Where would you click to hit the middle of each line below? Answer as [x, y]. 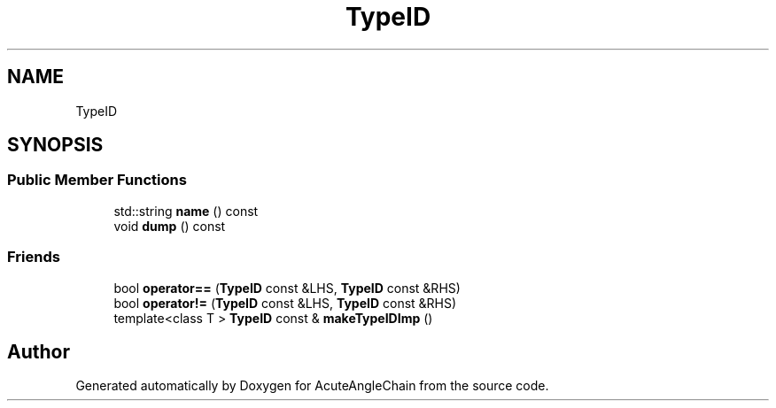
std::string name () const [186, 211]
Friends [34, 257]
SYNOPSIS [55, 145]
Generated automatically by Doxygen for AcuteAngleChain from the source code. [312, 386]
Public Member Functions [97, 180]
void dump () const [170, 226]
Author [39, 351]
